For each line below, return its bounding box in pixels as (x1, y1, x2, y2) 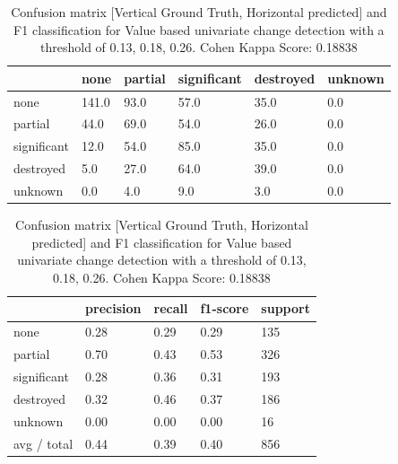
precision (85, 299, 142, 318)
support (261, 299, 310, 318)
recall (153, 299, 188, 318)
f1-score (200, 299, 249, 318)
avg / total (13, 433, 74, 452)
